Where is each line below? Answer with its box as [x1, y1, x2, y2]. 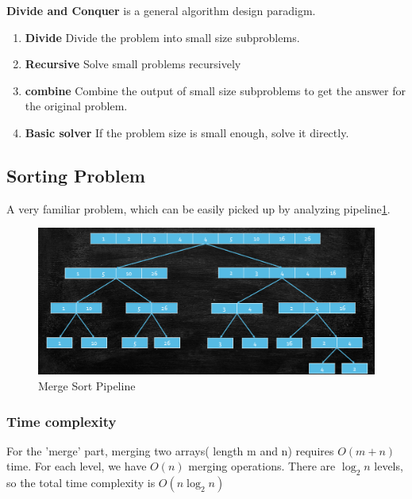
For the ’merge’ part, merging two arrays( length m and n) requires [6, 442, 334, 459]
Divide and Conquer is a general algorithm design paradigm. [6, 2, 316, 18]
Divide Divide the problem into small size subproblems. [25, 29, 300, 45]
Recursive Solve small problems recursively [25, 56, 241, 72]
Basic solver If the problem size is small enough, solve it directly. [25, 124, 349, 140]
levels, [374, 458, 403, 474]
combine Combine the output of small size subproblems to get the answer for [25, 82, 406, 98]
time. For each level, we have [6, 458, 147, 474]
